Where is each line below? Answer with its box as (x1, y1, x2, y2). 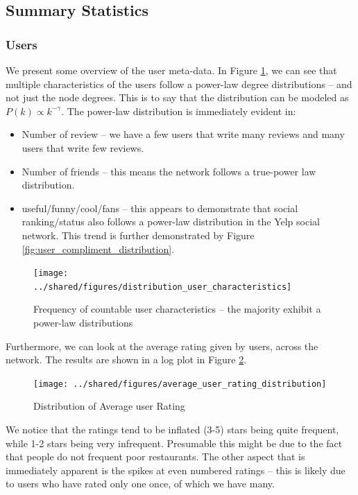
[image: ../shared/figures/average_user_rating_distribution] (33, 379, 327, 389)
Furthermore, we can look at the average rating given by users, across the (6, 338, 318, 353)
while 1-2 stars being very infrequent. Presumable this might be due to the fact (6, 435, 343, 450)
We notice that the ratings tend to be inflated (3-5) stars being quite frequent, (6, 422, 339, 437)
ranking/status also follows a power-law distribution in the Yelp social (22, 214, 320, 229)
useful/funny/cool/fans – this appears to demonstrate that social (22, 200, 298, 215)
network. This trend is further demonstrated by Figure (22, 227, 255, 242)
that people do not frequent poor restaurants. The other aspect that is (6, 449, 305, 464)
